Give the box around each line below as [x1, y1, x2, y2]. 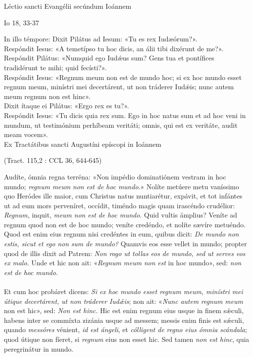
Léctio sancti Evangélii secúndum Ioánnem [4, 1, 132, 11]
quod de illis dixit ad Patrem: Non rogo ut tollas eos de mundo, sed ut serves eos [4, 248, 246, 258]
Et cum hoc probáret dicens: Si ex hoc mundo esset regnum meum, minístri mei [4, 286, 243, 297]
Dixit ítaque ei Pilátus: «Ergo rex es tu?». [4, 100, 129, 111]
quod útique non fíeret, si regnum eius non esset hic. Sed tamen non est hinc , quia [4, 334, 250, 344]
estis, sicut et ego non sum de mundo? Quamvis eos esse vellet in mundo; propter [4, 238, 247, 249]
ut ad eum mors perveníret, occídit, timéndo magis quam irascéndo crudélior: [4, 200, 235, 210]
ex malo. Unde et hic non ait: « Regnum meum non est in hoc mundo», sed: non [4, 258, 241, 268]
